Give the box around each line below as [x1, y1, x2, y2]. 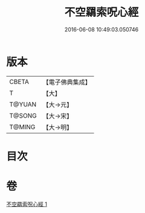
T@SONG [9, 111, 37, 119]
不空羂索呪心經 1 [6, 200, 47, 208]
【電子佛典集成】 [42, 78, 92, 86]
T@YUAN [9, 100, 37, 109]
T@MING [9, 122, 36, 131]
